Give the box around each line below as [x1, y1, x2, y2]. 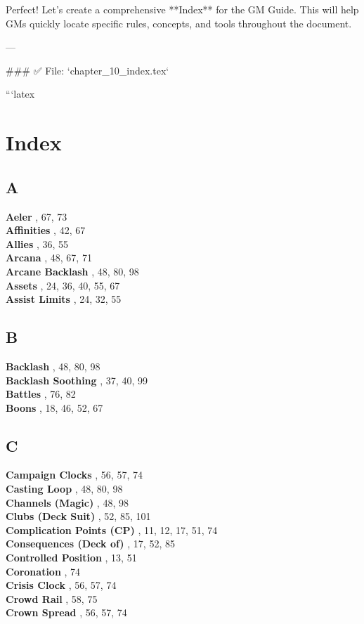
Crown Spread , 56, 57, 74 [6, 605, 127, 620]
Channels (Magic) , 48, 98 [6, 495, 129, 509]
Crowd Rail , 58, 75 [6, 591, 98, 606]
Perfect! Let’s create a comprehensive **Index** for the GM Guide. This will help [6, 2, 359, 16]
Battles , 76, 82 [6, 386, 76, 401]
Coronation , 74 [6, 564, 81, 578]
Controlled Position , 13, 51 [6, 550, 137, 565]
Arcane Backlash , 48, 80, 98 [6, 264, 139, 278]
